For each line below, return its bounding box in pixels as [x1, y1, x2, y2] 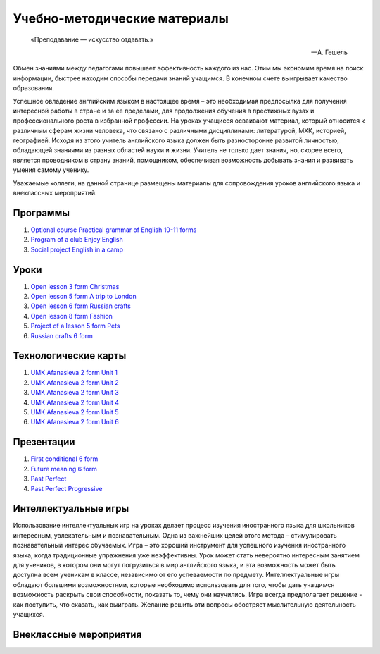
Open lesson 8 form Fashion [30, 311, 113, 320]
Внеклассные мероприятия [13, 628, 142, 641]
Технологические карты [13, 350, 127, 362]
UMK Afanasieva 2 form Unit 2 [30, 378, 119, 387]
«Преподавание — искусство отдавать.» [30, 35, 154, 44]
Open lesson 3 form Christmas [30, 282, 120, 290]
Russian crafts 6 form [30, 331, 93, 340]
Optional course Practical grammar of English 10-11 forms [30, 226, 197, 234]
